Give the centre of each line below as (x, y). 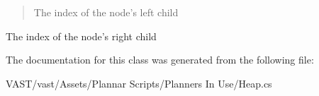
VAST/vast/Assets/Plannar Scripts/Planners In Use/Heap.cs (139, 83)
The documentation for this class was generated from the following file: (160, 60)
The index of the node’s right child (81, 36)
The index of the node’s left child (106, 12)
